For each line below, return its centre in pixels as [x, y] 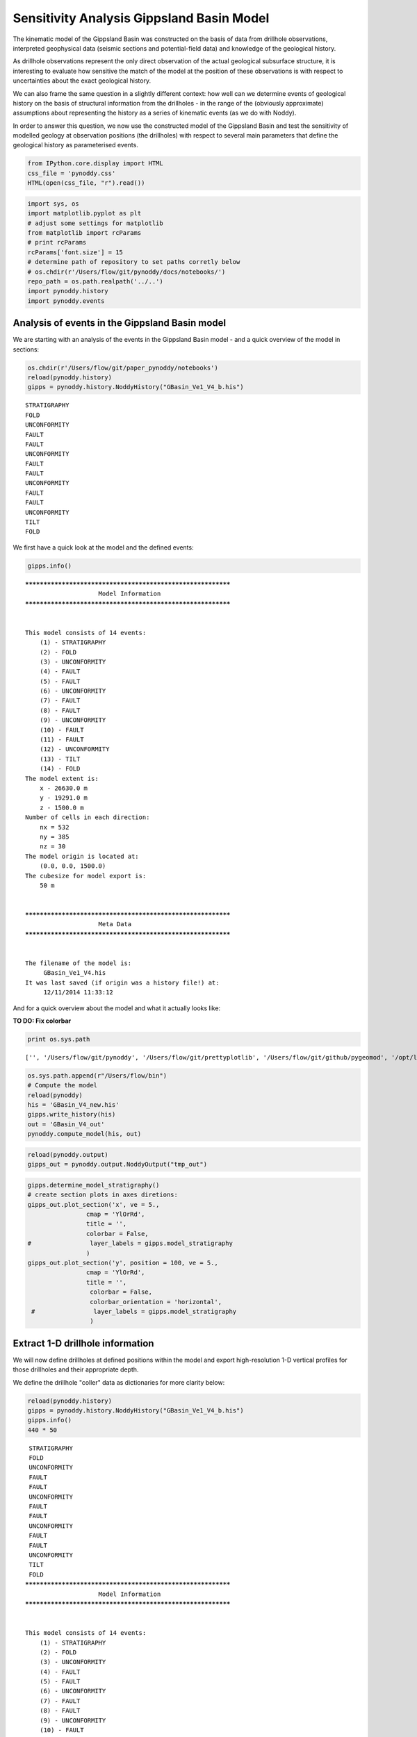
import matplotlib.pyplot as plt [84, 213]
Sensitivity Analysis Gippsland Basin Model [141, 18]
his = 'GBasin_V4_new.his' [73, 1105]
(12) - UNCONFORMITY [74, 749]
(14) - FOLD [60, 769]
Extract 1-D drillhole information [83, 1343]
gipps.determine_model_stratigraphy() [93, 1185]
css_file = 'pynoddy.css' [72, 173]
